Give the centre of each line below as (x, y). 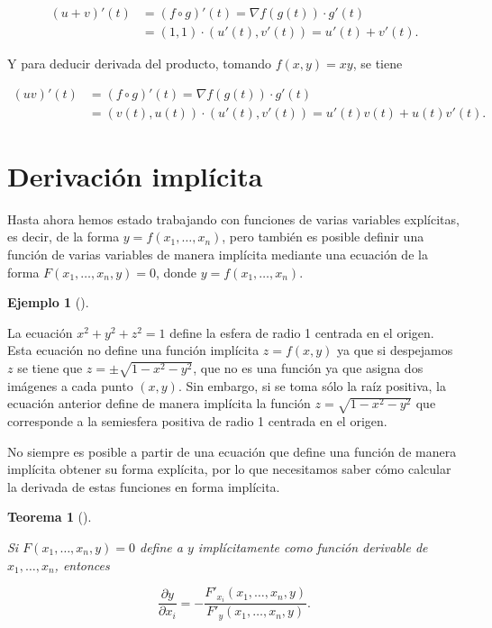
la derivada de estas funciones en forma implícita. (144, 486)
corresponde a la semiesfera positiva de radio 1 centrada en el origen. (197, 421)
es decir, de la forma (64, 237)
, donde (176, 272)
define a (161, 547)
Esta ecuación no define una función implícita (133, 350)
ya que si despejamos (395, 350)
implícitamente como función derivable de (313, 547)
